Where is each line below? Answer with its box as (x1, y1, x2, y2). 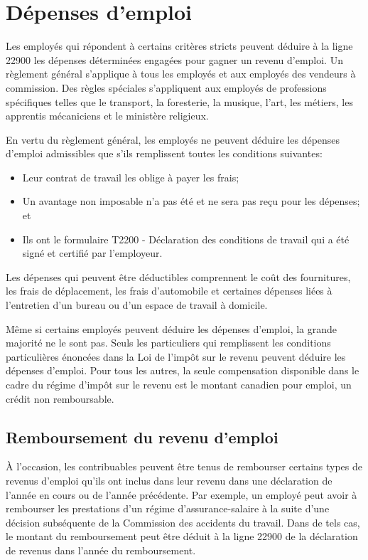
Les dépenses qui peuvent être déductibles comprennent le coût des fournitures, (6, 269, 351, 284)
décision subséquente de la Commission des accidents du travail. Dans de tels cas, (6, 514, 360, 529)
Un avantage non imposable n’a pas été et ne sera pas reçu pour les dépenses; (22, 194, 360, 208)
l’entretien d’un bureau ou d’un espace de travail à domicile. (6, 297, 268, 312)
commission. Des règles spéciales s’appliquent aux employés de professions (6, 80, 327, 95)
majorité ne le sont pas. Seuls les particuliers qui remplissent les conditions (6, 335, 331, 350)
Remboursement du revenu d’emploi (6, 426, 278, 448)
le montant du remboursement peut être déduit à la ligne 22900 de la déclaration (6, 529, 358, 544)
